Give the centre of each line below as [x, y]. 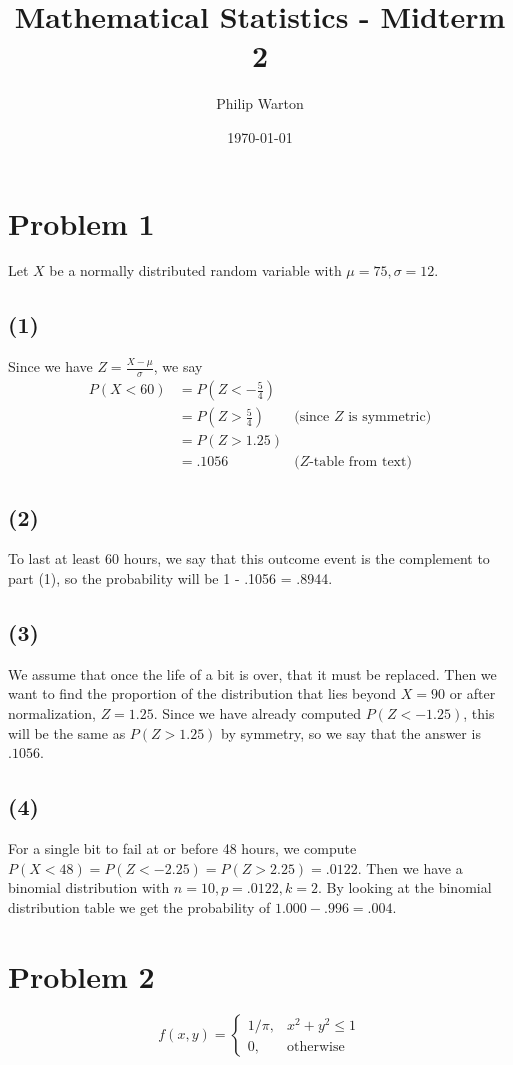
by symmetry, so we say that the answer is [351, 732]
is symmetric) [390, 417]
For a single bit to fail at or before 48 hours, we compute [182, 847]
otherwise [316, 1046]
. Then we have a [410, 867]
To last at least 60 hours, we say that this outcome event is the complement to [249, 558]
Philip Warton [260, 103]
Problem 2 [81, 975]
